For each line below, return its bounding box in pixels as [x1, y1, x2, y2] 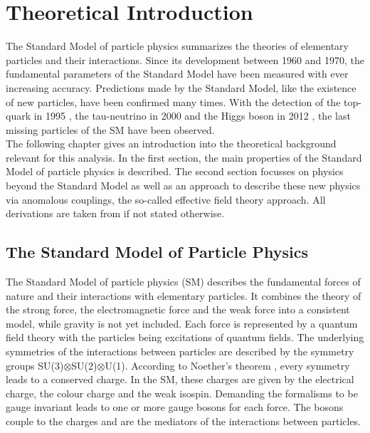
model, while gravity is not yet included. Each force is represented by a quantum [6, 315, 358, 330]
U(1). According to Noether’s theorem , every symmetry [105, 358, 350, 372]
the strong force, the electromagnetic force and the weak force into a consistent [6, 302, 350, 317]
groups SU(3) [6, 358, 64, 372]
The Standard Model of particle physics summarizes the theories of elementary [6, 38, 349, 53]
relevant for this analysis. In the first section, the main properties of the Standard [6, 150, 362, 165]
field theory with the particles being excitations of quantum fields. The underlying [6, 330, 364, 345]
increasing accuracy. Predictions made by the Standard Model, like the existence [6, 80, 356, 95]
